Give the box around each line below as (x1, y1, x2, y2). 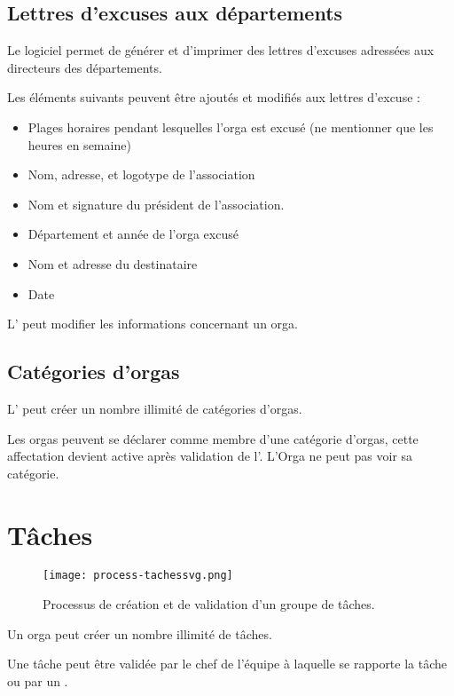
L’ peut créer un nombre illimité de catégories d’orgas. (7, 399, 302, 417)
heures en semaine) (27, 135, 131, 154)
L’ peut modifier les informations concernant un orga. (7, 314, 298, 333)
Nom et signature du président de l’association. (27, 194, 285, 213)
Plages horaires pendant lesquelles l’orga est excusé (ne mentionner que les (27, 117, 434, 136)
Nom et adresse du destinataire (27, 254, 198, 273)
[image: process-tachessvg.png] (43, 569, 233, 582)
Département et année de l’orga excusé (27, 225, 239, 243)
